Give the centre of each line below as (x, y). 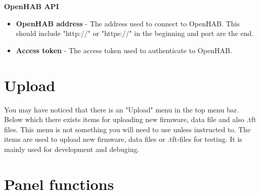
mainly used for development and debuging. (72, 149)
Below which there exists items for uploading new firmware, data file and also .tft (130, 119)
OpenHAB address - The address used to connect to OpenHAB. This (128, 23)
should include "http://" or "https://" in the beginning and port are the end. (135, 33)
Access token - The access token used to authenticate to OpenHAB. (124, 50)
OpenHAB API (32, 6)
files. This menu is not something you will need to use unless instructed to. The (127, 129)
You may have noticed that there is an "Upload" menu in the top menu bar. (122, 109)
